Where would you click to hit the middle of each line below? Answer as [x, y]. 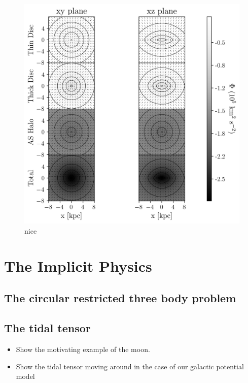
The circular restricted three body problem [120, 298]
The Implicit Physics [78, 265]
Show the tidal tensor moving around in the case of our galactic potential [130, 366]
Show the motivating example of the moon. [83, 349]
